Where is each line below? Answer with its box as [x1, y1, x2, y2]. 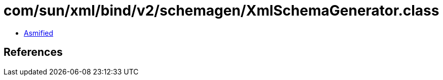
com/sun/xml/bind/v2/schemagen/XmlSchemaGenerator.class [4, 2, 439, 19]
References [4, 46, 63, 59]
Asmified [24, 28, 54, 37]
